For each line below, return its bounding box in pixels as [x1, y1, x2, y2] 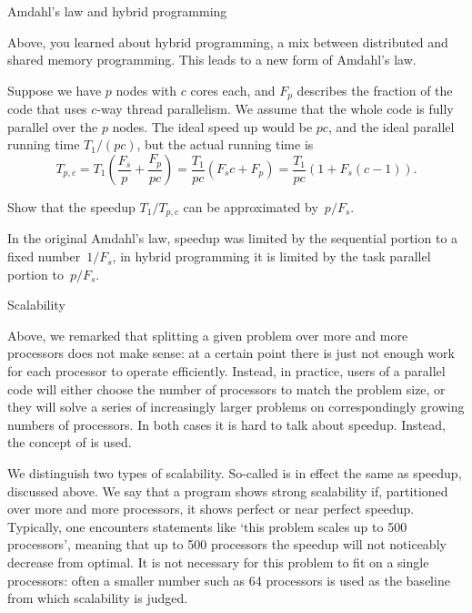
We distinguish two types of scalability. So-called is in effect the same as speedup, [7, 464, 462, 482]
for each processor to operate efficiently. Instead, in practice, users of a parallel [7, 362, 446, 381]
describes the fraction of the [296, 80, 453, 99]
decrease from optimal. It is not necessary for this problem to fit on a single [7, 552, 429, 571]
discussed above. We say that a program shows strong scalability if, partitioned [7, 481, 448, 500]
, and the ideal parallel [327, 117, 455, 136]
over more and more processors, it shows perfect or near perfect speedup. [7, 499, 415, 518]
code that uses [7, 99, 87, 118]
